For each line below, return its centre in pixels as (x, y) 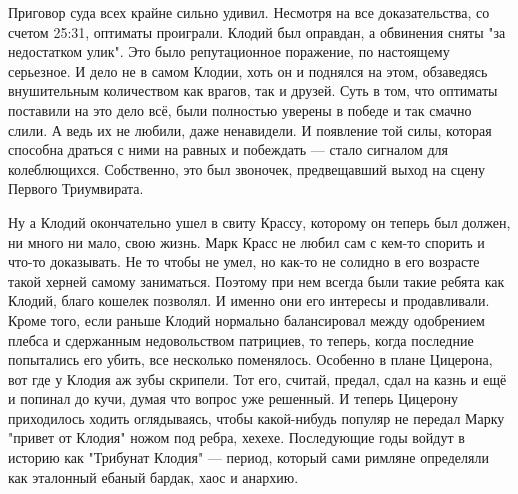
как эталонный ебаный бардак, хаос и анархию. (153, 476)
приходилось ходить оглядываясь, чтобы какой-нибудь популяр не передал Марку (256, 417)
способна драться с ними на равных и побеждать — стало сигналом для (228, 149)
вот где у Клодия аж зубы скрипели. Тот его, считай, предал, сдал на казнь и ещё (257, 378)
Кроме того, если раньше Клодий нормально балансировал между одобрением (246, 319)
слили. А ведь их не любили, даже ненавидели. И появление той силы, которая (250, 129)
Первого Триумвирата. (76, 188)
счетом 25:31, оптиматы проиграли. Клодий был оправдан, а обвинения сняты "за (257, 31)
